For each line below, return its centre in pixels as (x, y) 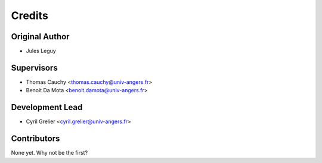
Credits (30, 15)
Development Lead (47, 107)
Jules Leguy (41, 51)
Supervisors (34, 68)
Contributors (35, 139)
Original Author (40, 37)
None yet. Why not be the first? (49, 153)
